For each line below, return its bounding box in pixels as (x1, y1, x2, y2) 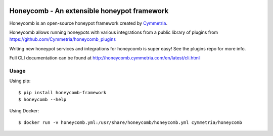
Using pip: (9, 78, 31, 84)
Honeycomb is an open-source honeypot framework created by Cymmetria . (9, 20, 168, 26)
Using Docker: (9, 108, 39, 114)
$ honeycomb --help (18, 97, 67, 102)
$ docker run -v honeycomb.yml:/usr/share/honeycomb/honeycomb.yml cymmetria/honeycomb (18, 119, 243, 125)
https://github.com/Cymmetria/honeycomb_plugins (9, 36, 116, 42)
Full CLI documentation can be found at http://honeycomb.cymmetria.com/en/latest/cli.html (9, 55, 200, 61)
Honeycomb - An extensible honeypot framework (9, 7, 169, 15)
